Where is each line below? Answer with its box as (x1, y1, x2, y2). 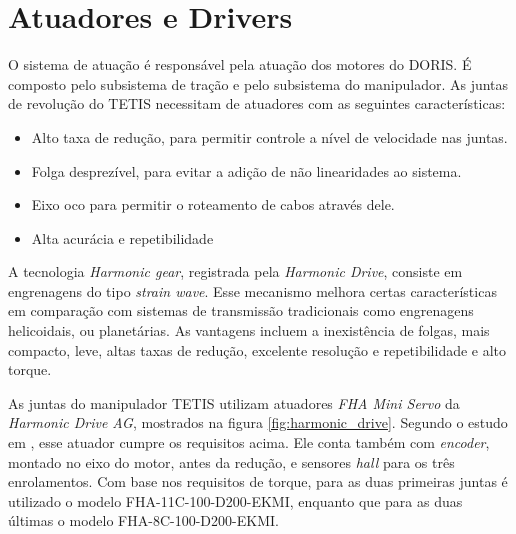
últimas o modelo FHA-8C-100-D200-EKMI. (8, 510, 279, 531)
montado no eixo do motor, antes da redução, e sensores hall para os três (8, 451, 455, 472)
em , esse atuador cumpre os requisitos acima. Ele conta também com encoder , (8, 432, 490, 453)
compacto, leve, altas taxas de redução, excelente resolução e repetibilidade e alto (8, 339, 507, 360)
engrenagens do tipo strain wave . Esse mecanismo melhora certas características (8, 280, 497, 301)
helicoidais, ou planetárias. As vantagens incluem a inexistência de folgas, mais (8, 320, 490, 341)
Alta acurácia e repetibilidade (31, 227, 214, 248)
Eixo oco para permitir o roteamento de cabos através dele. (31, 194, 395, 215)
